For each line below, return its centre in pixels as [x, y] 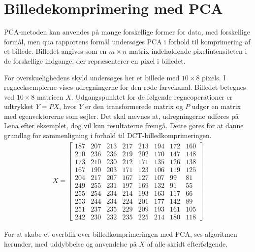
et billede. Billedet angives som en [55, 51]
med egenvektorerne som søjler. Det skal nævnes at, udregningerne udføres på [121, 116]
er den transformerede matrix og [134, 106]
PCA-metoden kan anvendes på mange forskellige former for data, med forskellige [127, 32]
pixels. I [214, 77]
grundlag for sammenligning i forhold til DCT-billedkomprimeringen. [108, 135]
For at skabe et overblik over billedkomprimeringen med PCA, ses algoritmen [121, 234]
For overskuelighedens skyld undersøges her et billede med [92, 77]
